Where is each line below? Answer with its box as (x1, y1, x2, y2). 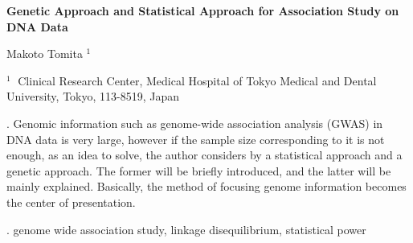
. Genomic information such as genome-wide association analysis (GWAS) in (6, 114, 383, 131)
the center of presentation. (6, 193, 136, 210)
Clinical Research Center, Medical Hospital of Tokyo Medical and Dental (18, 72, 377, 89)
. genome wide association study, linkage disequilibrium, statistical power (6, 220, 366, 237)
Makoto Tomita (6, 45, 83, 62)
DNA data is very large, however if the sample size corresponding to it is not (6, 130, 385, 147)
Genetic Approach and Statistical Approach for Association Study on (6, 2, 399, 19)
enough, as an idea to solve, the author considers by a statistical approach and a (6, 146, 403, 163)
